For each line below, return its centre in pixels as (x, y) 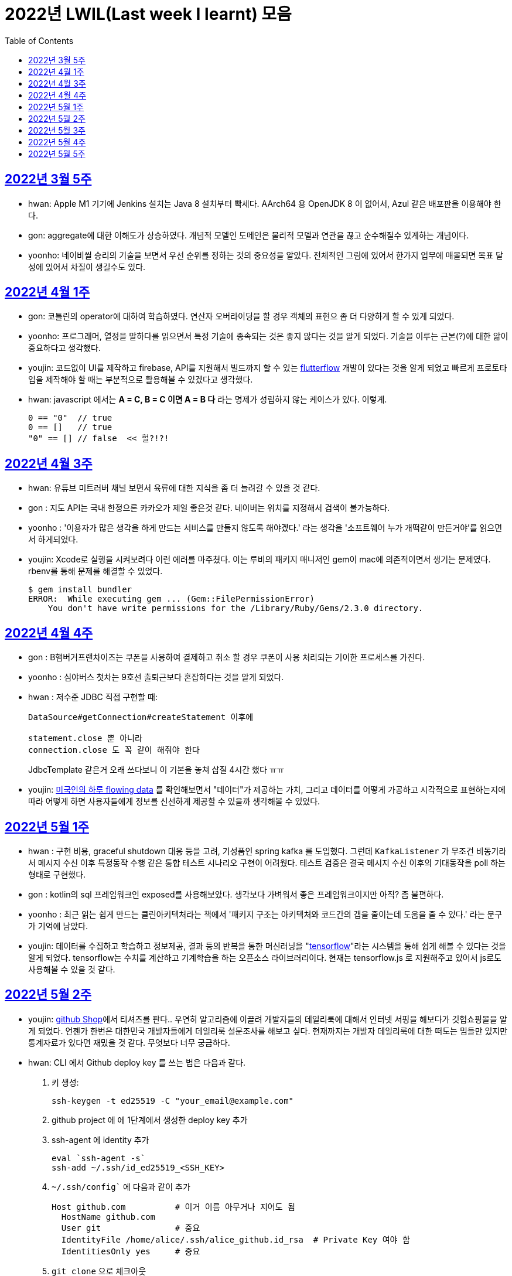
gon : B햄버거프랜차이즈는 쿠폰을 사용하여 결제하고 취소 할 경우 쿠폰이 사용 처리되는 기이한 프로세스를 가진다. (227, 657)
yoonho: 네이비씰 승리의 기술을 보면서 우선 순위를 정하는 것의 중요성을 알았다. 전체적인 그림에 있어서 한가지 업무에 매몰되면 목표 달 (266, 255)
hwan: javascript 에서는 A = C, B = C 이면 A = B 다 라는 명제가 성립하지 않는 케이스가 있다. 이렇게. (208, 400)
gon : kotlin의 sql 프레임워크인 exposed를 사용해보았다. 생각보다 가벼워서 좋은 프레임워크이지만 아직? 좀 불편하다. (236, 894)
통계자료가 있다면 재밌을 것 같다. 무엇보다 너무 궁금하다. (129, 1042)
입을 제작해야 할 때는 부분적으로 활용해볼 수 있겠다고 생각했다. (141, 380)
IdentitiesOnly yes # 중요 (131, 1251)
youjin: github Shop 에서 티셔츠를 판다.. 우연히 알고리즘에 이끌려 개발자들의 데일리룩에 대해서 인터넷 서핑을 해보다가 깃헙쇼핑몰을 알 (268, 1019)
